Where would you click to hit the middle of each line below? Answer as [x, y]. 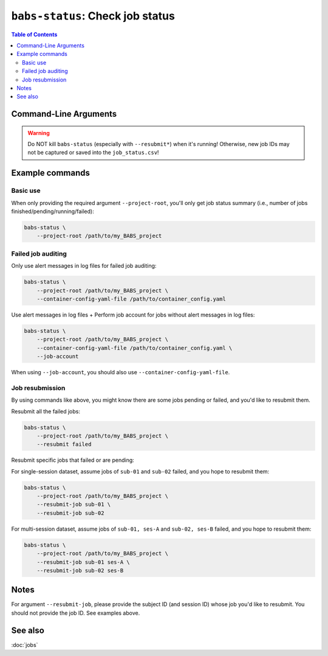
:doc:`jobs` [25, 644]
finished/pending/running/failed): [53, 211]
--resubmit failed [64, 445]
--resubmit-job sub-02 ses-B [80, 570]
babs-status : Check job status [93, 16]
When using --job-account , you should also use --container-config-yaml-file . [121, 372]
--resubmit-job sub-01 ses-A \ [83, 562]
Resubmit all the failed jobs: [46, 411]
